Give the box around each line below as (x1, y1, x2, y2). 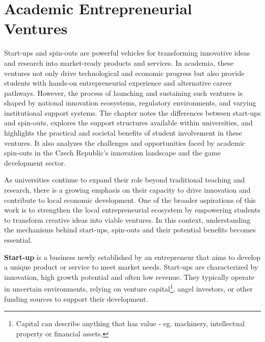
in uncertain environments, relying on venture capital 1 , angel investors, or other (4, 282, 253, 294)
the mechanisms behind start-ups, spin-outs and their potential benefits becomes (4, 224, 256, 235)
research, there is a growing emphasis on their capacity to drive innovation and (4, 185, 251, 195)
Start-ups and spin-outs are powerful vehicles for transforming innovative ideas (4, 47, 250, 58)
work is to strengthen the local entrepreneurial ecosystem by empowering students (4, 204, 260, 215)
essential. (4, 234, 32, 245)
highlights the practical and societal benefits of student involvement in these (4, 127, 242, 138)
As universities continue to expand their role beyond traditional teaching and (4, 174, 245, 185)
